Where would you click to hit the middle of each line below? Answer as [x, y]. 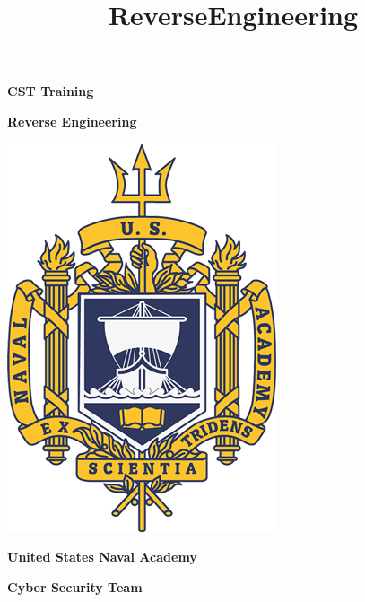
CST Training [51, 91]
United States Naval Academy [102, 557]
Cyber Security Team [75, 586]
